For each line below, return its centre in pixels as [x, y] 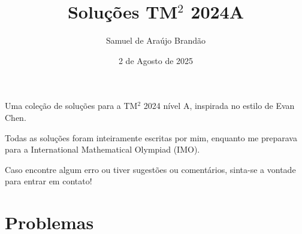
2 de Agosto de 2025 [156, 60]
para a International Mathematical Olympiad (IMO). [102, 149]
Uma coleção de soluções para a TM [71, 106]
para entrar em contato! [49, 181]
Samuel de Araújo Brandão [156, 40]
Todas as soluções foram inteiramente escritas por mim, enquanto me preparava [151, 137]
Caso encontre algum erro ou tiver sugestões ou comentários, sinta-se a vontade [150, 169]
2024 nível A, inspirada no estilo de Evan [219, 106]
